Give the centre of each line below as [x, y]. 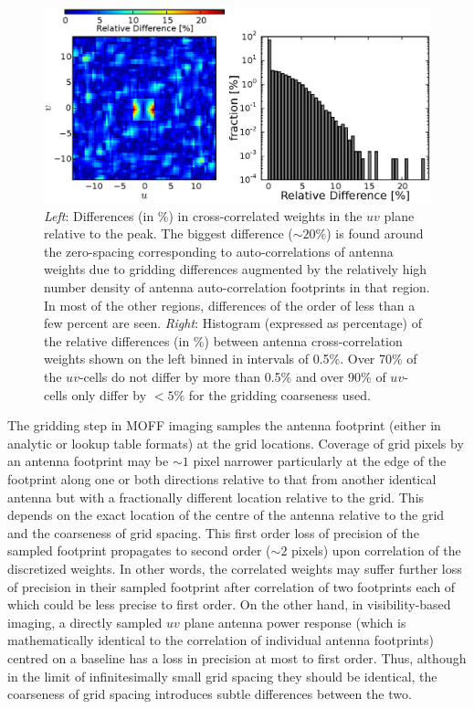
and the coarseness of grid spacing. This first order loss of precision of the [213, 532]
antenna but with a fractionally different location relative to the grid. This [216, 497]
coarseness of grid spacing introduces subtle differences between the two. [210, 694]
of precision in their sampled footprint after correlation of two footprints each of [232, 586]
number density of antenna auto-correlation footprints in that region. [237, 287]
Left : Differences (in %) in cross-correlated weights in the [203, 215]
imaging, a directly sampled [85, 622]
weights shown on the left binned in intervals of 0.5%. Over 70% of [231, 359]
